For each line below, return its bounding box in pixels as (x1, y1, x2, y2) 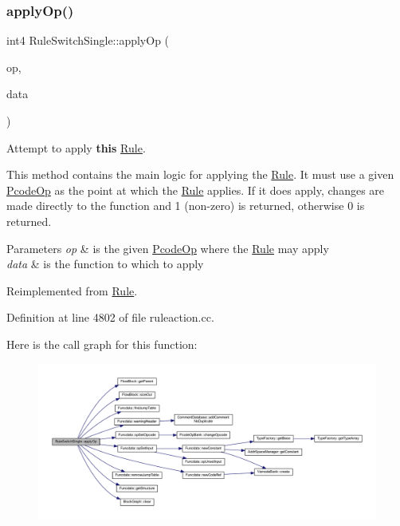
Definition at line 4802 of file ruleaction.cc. (6, 309, 214, 326)
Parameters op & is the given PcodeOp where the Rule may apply (6, 239, 329, 256)
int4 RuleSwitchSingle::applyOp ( (6, 32, 170, 49)
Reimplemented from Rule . (6, 282, 138, 299)
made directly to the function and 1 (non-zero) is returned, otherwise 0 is (6, 197, 365, 214)
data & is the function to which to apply (6, 255, 204, 272)
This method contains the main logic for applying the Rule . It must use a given (6, 166, 394, 183)
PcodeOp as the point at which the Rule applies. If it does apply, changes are (6, 181, 385, 198)
